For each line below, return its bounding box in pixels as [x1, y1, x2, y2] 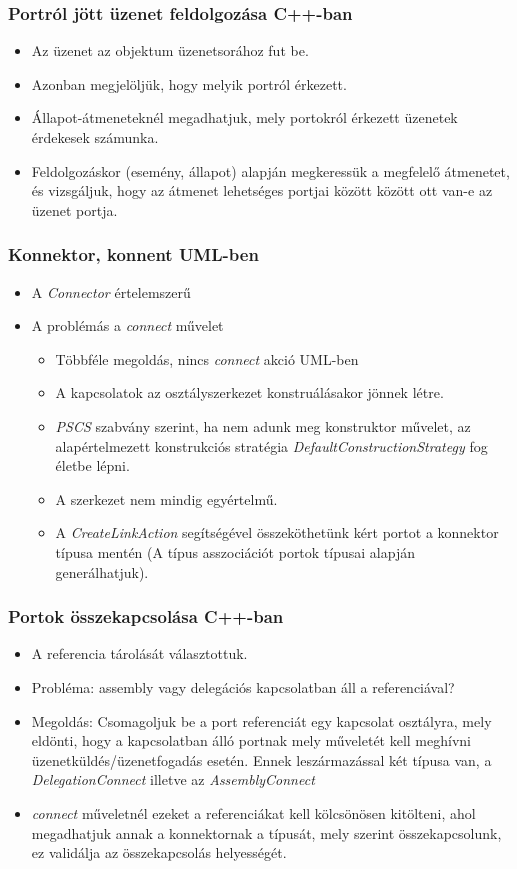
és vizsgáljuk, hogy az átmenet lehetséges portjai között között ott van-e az [31, 180, 493, 201]
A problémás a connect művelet [31, 315, 224, 336]
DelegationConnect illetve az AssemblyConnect [31, 769, 315, 790]
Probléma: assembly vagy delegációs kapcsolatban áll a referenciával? [31, 676, 455, 697]
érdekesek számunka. [31, 127, 159, 147]
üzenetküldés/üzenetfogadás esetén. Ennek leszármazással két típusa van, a [31, 749, 492, 770]
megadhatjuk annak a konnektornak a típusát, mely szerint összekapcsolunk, [31, 822, 502, 843]
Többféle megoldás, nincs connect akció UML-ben [55, 348, 359, 369]
